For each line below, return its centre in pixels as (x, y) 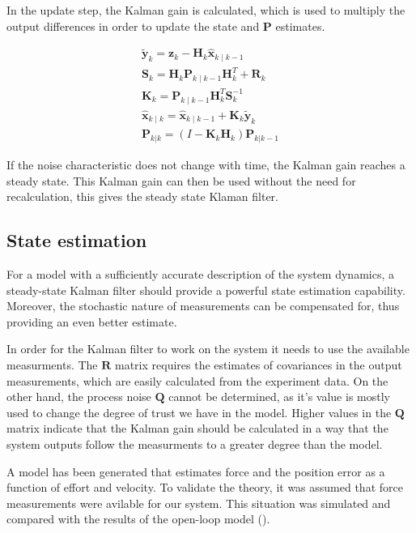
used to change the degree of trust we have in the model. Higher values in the (199, 412)
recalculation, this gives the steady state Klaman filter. (142, 196)
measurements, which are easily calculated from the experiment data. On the (197, 380)
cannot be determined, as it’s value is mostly (279, 397)
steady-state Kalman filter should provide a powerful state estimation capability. (206, 290)
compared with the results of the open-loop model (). (138, 519)
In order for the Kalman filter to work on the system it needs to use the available (208, 349)
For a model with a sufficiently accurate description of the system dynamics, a (200, 274)
